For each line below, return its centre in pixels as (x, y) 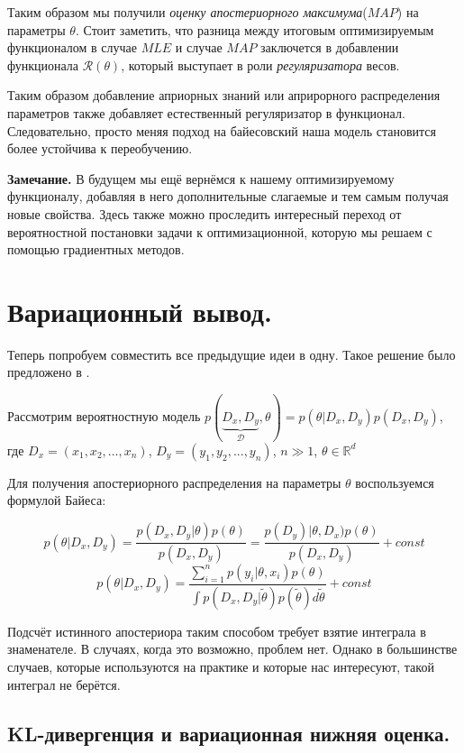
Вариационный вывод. (140, 311)
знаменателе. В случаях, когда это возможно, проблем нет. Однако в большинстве (232, 649)
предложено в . (49, 372)
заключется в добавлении (330, 47)
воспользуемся (395, 482)
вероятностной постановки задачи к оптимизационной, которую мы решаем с (220, 231)
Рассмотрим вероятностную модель (104, 415)
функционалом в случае (73, 47)
